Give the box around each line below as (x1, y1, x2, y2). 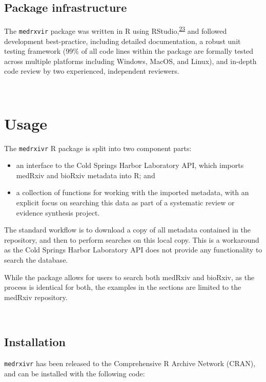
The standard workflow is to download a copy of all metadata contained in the (4, 224, 251, 235)
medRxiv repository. (4, 291, 68, 302)
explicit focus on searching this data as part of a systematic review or (16, 197, 235, 208)
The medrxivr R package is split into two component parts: (4, 142, 192, 153)
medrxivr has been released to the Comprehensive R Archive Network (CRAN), (4, 358, 256, 369)
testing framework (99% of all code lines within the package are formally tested (4, 46, 254, 56)
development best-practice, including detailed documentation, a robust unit (4, 35, 241, 46)
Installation (4, 334, 66, 350)
